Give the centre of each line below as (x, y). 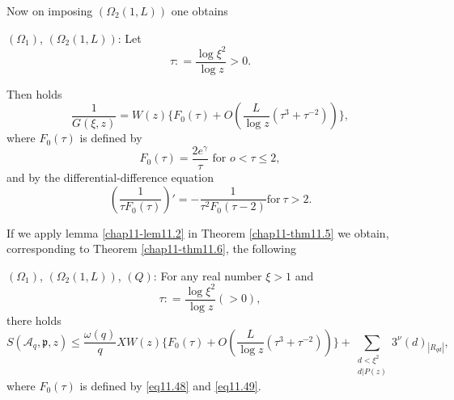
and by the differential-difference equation (110, 177)
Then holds (34, 93)
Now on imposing (50, 11)
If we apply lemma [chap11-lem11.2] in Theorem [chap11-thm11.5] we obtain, (198, 232)
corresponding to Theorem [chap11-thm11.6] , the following (151, 248)
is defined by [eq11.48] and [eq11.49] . (170, 385)
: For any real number (208, 275)
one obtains (199, 11)
